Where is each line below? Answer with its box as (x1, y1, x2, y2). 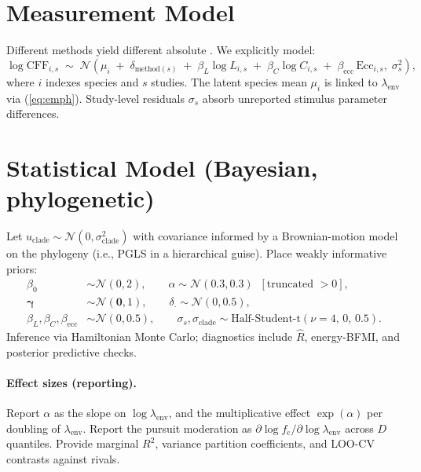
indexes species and (45, 73, 139, 90)
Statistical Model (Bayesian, (6, 151, 318, 183)
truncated (266, 279, 313, 291)
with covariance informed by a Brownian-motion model (133, 228, 398, 244)
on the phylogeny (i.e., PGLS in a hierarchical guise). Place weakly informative (6, 245, 387, 262)
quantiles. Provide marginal (6, 435, 139, 452)
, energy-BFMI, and (304, 328, 400, 345)
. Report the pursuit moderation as (82, 419, 252, 436)
